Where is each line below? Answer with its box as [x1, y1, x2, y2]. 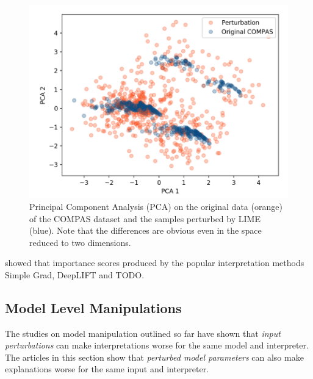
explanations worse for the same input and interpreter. [5, 363, 209, 375]
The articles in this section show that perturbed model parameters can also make [5, 350, 304, 363]
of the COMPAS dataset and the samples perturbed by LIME [29, 212, 261, 225]
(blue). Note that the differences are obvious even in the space [29, 224, 262, 237]
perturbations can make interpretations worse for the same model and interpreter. [5, 339, 309, 352]
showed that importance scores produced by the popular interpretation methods [5, 256, 304, 269]
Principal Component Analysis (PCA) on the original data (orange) [29, 200, 282, 212]
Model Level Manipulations [5, 298, 182, 317]
